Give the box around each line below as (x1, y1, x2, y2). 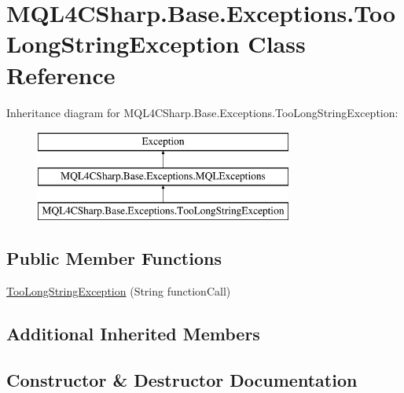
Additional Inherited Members (6, 321, 260, 346)
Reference (6, 58, 116, 90)
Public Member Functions (6, 246, 222, 270)
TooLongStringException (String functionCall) (6, 283, 231, 299)
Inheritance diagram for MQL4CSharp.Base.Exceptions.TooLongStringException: (6, 104, 398, 120)
